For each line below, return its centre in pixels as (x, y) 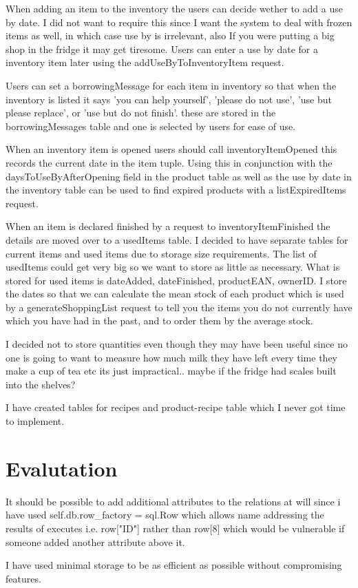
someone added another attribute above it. (95, 542)
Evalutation (62, 468)
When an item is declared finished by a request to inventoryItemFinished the (168, 226)
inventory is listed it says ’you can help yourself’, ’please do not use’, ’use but (169, 99)
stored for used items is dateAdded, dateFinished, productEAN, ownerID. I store (176, 280)
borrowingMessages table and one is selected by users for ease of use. (151, 126)
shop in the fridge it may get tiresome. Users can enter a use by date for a (162, 49)
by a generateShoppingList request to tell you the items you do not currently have (179, 307)
